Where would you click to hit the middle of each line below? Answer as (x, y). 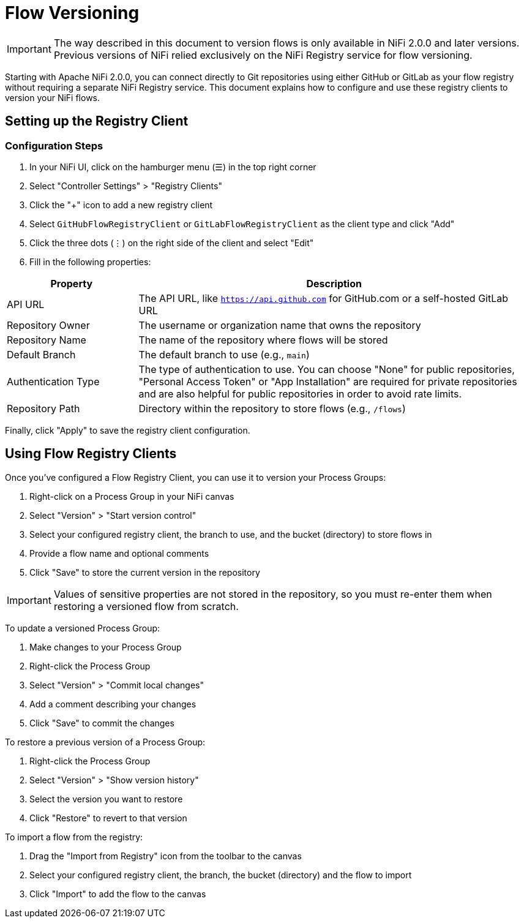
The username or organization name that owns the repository (280, 325)
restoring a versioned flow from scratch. (146, 606)
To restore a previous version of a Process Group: (105, 742)
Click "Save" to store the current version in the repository (145, 572)
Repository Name (47, 340)
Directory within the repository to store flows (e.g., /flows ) (272, 408)
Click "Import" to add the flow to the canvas (118, 894)
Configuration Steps (54, 145)
